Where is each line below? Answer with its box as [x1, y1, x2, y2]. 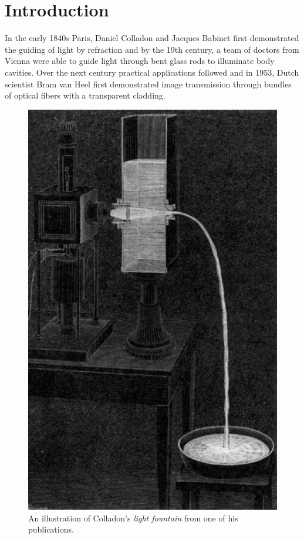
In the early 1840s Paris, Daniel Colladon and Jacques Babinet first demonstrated [5, 32, 299, 44]
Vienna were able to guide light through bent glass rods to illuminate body [5, 55, 275, 67]
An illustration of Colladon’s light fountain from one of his [28, 511, 238, 524]
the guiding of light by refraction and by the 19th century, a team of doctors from [5, 43, 299, 55]
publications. [28, 523, 74, 535]
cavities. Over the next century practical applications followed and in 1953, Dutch [5, 66, 299, 78]
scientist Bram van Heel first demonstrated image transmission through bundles [5, 77, 292, 90]
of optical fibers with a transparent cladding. [5, 89, 165, 101]
